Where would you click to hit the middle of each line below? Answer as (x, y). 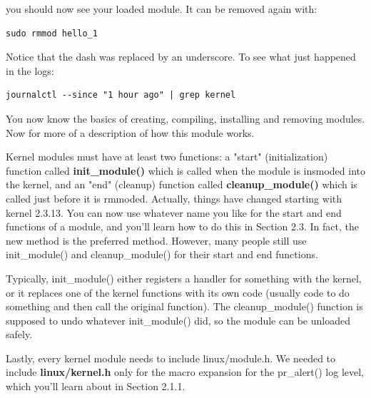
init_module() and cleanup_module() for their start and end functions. (162, 254)
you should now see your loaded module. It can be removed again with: (162, 9)
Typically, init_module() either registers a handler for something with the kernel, (184, 278)
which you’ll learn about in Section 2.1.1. (96, 386)
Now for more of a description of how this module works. (130, 132)
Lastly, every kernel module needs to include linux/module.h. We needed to (171, 358)
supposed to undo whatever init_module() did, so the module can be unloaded (178, 320)
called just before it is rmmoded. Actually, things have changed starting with (174, 198)
